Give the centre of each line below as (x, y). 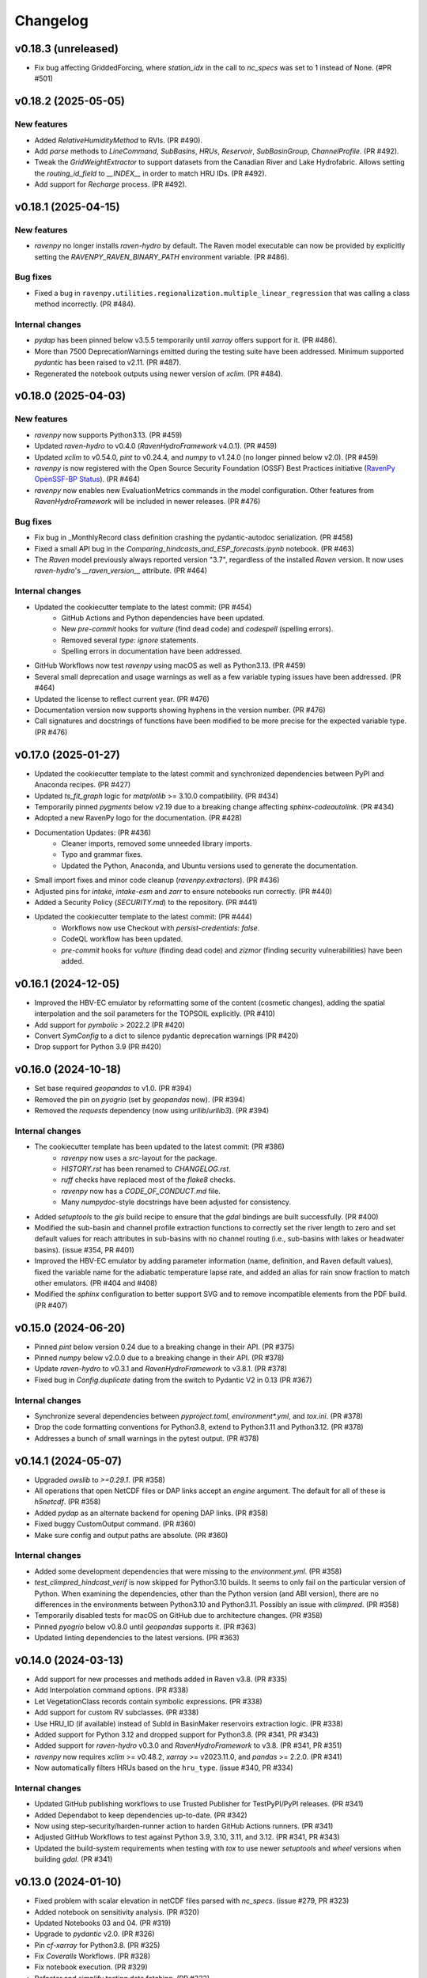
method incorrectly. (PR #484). (85, 304)
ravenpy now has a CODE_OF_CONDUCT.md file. (141, 1191)
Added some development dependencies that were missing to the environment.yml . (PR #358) (188, 1571)
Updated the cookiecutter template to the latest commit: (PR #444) (143, 917)
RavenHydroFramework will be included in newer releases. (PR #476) (147, 502)
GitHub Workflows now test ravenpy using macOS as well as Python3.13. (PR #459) (170, 665)
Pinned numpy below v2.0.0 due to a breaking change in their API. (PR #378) (159, 1358)
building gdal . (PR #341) (74, 1859)
